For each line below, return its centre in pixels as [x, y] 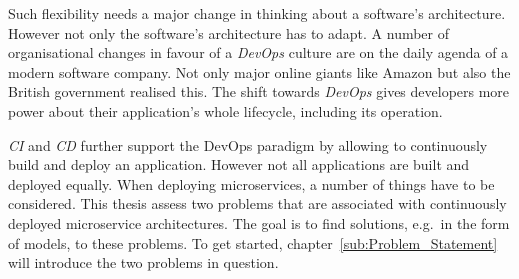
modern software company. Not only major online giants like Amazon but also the [259, 71]
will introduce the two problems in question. [143, 262]
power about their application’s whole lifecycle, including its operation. [225, 110]
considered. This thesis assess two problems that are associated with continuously [257, 203]
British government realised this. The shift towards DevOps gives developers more [259, 91]
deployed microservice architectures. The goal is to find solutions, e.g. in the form [259, 222]
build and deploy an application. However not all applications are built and [239, 164]
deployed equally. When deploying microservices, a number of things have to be [251, 183]
